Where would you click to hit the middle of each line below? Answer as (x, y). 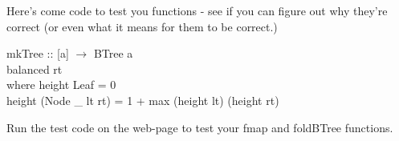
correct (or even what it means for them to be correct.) (142, 26)
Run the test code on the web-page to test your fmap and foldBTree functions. (200, 127)
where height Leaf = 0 (61, 85)
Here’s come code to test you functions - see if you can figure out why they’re (197, 10)
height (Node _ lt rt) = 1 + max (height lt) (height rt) (143, 100)
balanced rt (35, 68)
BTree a (113, 53)
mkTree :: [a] (38, 53)
